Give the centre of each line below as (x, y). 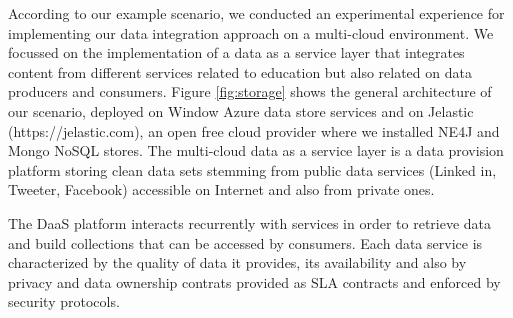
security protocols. (64, 301)
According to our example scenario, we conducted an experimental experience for (256, 13)
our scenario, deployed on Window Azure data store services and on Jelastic (241, 110)
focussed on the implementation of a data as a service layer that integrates (236, 52)
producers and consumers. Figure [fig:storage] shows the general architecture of (250, 91)
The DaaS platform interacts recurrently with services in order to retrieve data (250, 222)
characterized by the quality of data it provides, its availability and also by (237, 262)
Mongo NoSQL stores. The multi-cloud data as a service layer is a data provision (256, 150)
